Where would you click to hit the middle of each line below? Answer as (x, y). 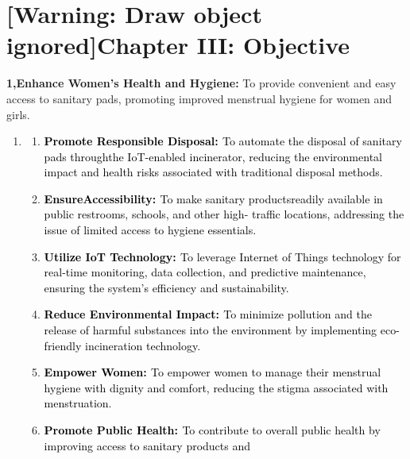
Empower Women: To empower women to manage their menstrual (213, 372)
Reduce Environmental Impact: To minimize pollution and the (208, 314)
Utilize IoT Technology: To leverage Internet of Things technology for (222, 256)
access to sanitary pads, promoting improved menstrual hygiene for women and (199, 98)
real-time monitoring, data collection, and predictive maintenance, (205, 272)
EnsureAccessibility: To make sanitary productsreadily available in (213, 198)
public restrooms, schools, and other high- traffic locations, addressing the (224, 214)
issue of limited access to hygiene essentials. (150, 230)
